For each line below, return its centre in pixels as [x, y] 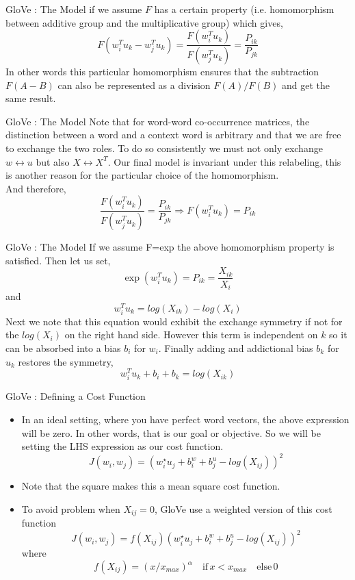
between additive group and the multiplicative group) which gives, [144, 22]
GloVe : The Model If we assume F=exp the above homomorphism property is [170, 247]
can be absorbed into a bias [63, 348]
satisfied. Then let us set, [58, 260]
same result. [31, 98]
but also [53, 161]
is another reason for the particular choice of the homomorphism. [142, 175]
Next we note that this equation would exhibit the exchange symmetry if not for [174, 321]
